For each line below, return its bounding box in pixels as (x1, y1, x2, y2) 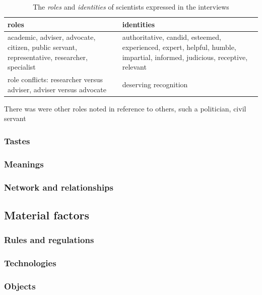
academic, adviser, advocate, (8, 32, 96, 42)
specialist (8, 62, 36, 72)
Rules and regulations (4, 233, 94, 246)
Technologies (4, 257, 56, 269)
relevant (122, 62, 147, 72)
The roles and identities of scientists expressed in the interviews (33, 2, 229, 12)
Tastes (4, 134, 30, 147)
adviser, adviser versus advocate (8, 84, 107, 94)
